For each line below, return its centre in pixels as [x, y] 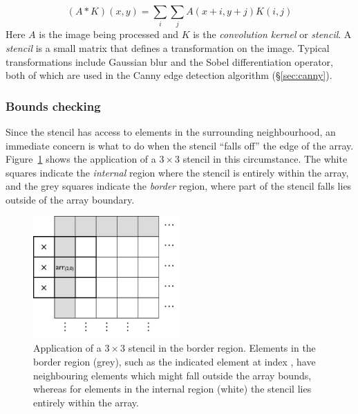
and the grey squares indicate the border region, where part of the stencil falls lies [179, 186]
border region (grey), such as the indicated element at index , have [175, 362]
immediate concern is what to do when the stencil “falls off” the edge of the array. [180, 145]
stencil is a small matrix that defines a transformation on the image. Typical [168, 47]
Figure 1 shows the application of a [81, 159]
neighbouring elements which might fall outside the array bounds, [172, 375]
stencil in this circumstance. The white [265, 159]
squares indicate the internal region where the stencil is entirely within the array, [177, 172]
